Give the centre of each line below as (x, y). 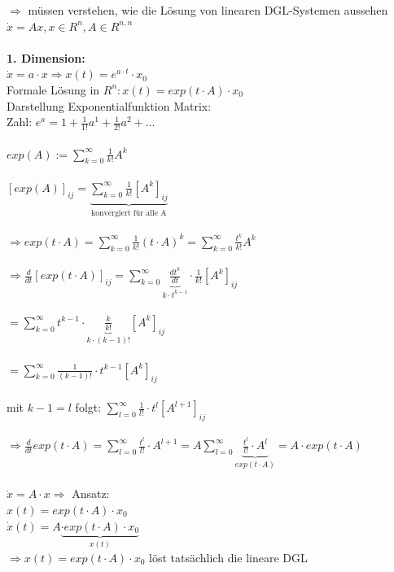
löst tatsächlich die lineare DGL (228, 557)
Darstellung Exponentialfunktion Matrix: (109, 105)
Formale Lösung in (53, 89)
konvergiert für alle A (129, 213)
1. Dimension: (46, 57)
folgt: (88, 407)
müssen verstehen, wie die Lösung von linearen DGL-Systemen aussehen (208, 10)
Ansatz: (91, 493)
